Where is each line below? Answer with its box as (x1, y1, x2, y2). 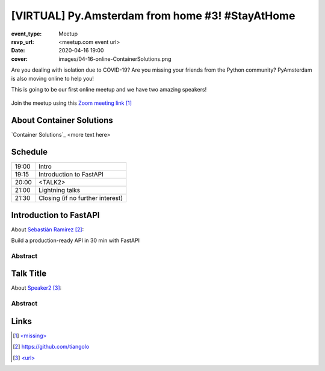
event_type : (11, 30, 42, 37)
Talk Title (11, 269, 47, 279)
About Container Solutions (11, 115, 114, 126)
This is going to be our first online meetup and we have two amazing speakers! (11, 86, 207, 93)
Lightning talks (38, 186, 81, 195)
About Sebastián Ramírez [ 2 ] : (11, 226, 84, 233)
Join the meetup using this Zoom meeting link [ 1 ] (11, 99, 132, 107)
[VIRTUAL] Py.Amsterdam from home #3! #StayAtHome (11, 9, 296, 22)
